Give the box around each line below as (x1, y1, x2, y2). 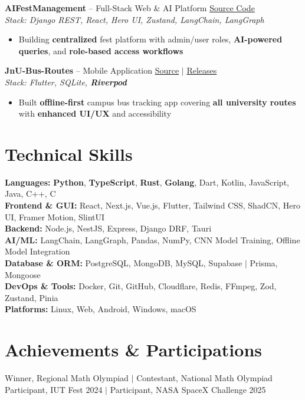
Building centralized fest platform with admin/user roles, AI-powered (18, 33, 283, 45)
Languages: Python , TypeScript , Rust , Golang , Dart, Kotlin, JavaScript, (5, 176, 289, 188)
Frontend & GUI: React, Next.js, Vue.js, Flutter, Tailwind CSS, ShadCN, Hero (5, 199, 301, 211)
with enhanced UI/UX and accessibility (18, 107, 172, 120)
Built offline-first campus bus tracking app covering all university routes (18, 95, 296, 108)
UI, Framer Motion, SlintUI (5, 210, 105, 223)
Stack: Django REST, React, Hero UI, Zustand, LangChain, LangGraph (5, 13, 264, 25)
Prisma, (250, 257, 278, 269)
